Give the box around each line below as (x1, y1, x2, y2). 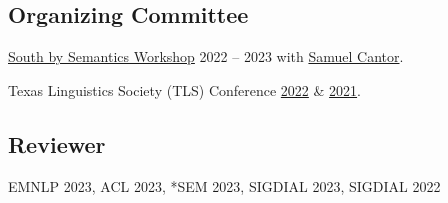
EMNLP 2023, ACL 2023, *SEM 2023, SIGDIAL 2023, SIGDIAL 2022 (8, 175, 441, 196)
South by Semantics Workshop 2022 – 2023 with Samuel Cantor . (8, 46, 404, 67)
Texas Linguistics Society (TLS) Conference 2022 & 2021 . (8, 79, 361, 100)
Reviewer (8, 128, 106, 159)
